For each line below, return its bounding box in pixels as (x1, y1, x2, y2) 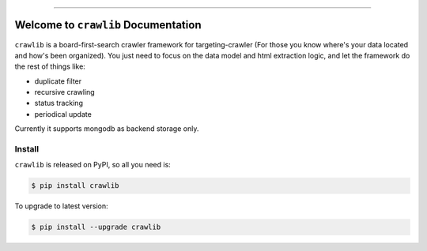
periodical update (34, 109, 93, 118)
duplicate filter (34, 76, 82, 86)
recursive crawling (34, 88, 95, 97)
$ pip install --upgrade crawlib (31, 223, 161, 232)
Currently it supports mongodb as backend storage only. (14, 124, 199, 133)
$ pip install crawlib (31, 182, 119, 190)
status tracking (34, 99, 83, 108)
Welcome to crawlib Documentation (14, 18, 202, 32)
